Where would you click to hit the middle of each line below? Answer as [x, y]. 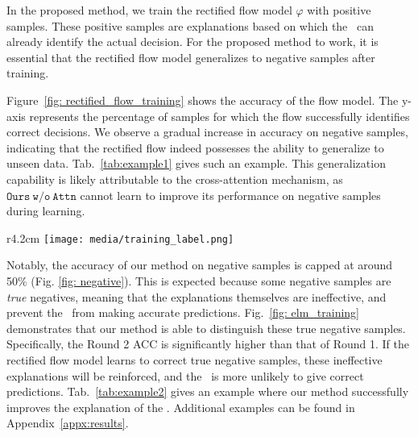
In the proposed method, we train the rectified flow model [149, 10]
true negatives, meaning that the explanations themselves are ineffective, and [197, 296]
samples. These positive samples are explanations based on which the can [190, 25]
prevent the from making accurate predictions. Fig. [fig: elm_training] [183, 312]
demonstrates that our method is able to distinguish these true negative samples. [206, 328]
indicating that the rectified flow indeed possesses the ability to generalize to [195, 147]
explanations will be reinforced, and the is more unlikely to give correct [185, 375]
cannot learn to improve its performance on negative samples [230, 195]
